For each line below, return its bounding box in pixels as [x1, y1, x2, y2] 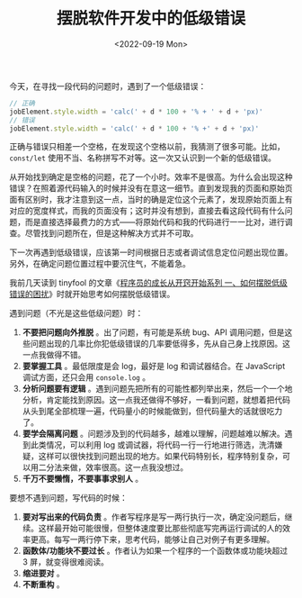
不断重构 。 [22, 579, 65, 590]
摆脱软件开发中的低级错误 [56, 8, 245, 29]
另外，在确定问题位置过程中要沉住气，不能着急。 [9, 258, 191, 269]
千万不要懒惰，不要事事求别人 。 [22, 474, 144, 485]
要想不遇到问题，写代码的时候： [9, 493, 128, 503]
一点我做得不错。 [22, 349, 86, 360]
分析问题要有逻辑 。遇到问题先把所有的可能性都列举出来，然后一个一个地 [22, 384, 293, 394]
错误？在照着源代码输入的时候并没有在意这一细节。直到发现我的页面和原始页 [9, 183, 293, 194]
